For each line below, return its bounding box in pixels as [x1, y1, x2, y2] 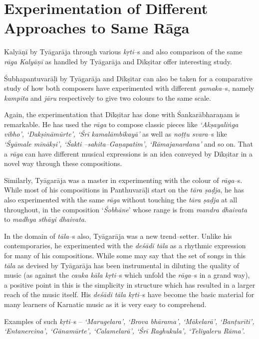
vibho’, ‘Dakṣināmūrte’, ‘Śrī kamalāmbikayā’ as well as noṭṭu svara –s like [4, 129, 227, 139]
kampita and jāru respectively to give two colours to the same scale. [4, 92, 211, 103]
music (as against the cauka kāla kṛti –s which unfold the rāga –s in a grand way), [4, 270, 250, 280]
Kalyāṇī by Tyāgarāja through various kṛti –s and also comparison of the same [4, 46, 243, 57]
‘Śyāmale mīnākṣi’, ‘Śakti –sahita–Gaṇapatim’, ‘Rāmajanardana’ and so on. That [4, 139, 253, 149]
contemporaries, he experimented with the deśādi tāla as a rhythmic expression [4, 240, 246, 251]
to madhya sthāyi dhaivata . [4, 214, 86, 224]
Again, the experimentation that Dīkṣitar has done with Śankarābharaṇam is [4, 109, 240, 120]
